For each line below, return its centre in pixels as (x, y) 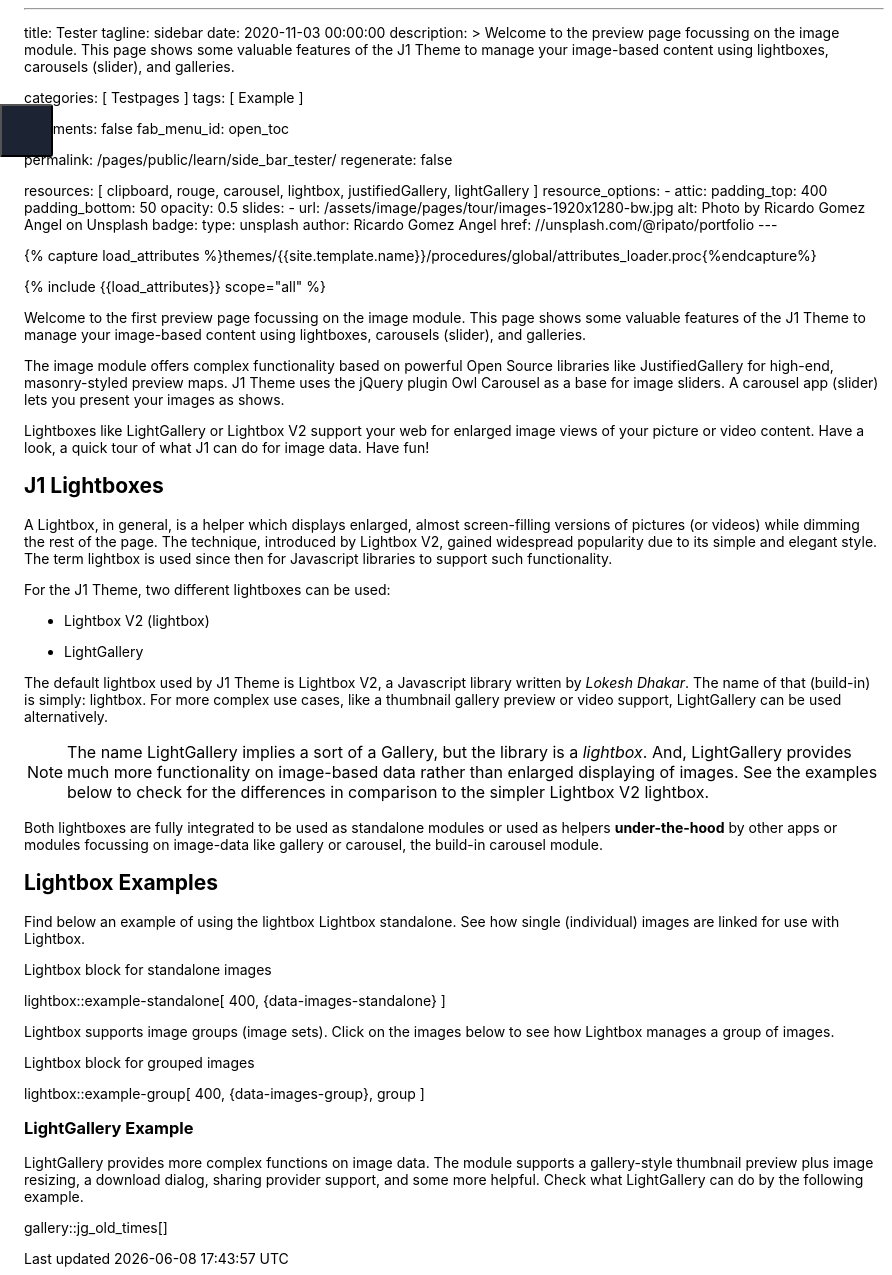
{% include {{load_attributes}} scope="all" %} (175, 286)
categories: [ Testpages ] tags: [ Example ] (164, 97)
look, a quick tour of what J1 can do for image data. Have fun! (227, 447)
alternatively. (66, 716)
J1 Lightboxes (94, 486)
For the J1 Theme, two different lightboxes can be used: (207, 589)
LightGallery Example (109, 1128)
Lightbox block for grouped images (139, 1062)
